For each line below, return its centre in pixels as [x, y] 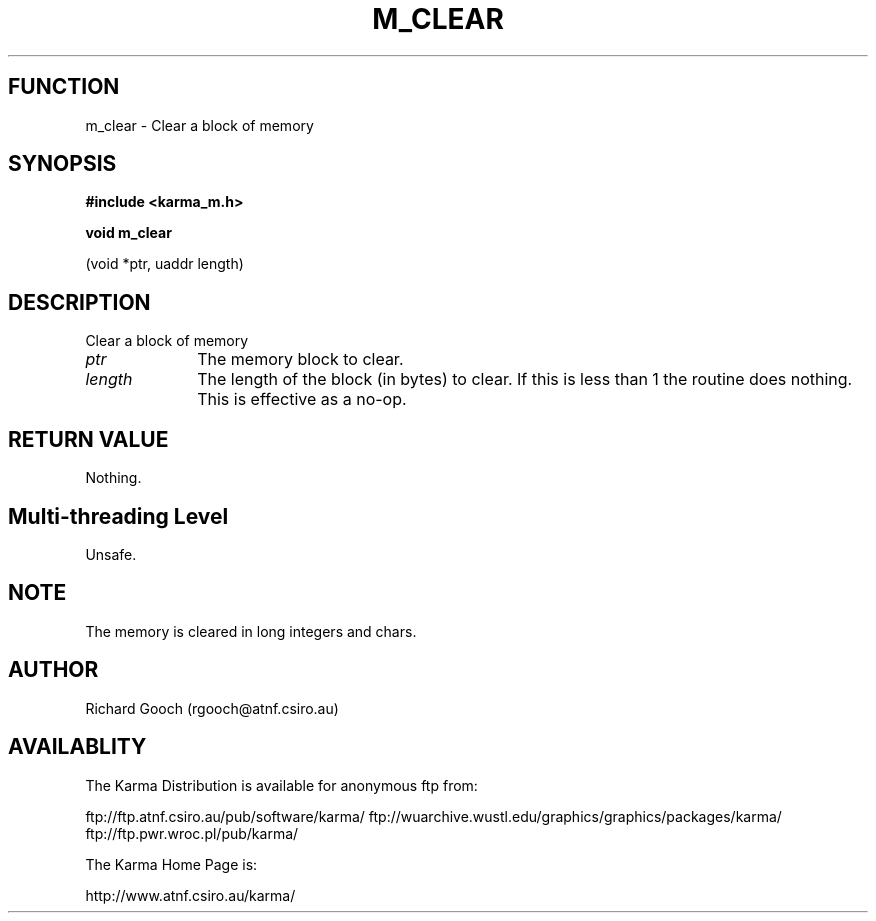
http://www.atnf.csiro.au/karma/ [190, 895]
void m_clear [128, 233]
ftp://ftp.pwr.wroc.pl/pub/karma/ [192, 833]
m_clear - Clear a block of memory [199, 125]
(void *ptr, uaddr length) [164, 264]
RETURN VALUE [88, 439]
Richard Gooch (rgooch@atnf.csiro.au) [212, 708]
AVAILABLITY [77, 747]
